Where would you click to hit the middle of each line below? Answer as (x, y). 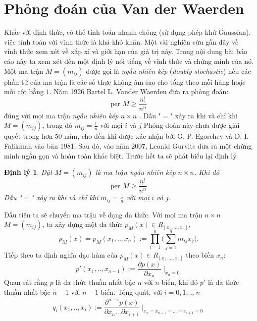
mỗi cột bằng (24, 91)
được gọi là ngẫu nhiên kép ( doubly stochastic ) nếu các (168, 71)
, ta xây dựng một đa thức (82, 224)
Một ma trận (24, 71)
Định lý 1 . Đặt (28, 172)
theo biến (200, 255)
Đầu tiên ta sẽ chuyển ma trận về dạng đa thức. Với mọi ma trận (103, 214)
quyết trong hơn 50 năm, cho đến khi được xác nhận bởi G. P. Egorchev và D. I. (126, 136)
